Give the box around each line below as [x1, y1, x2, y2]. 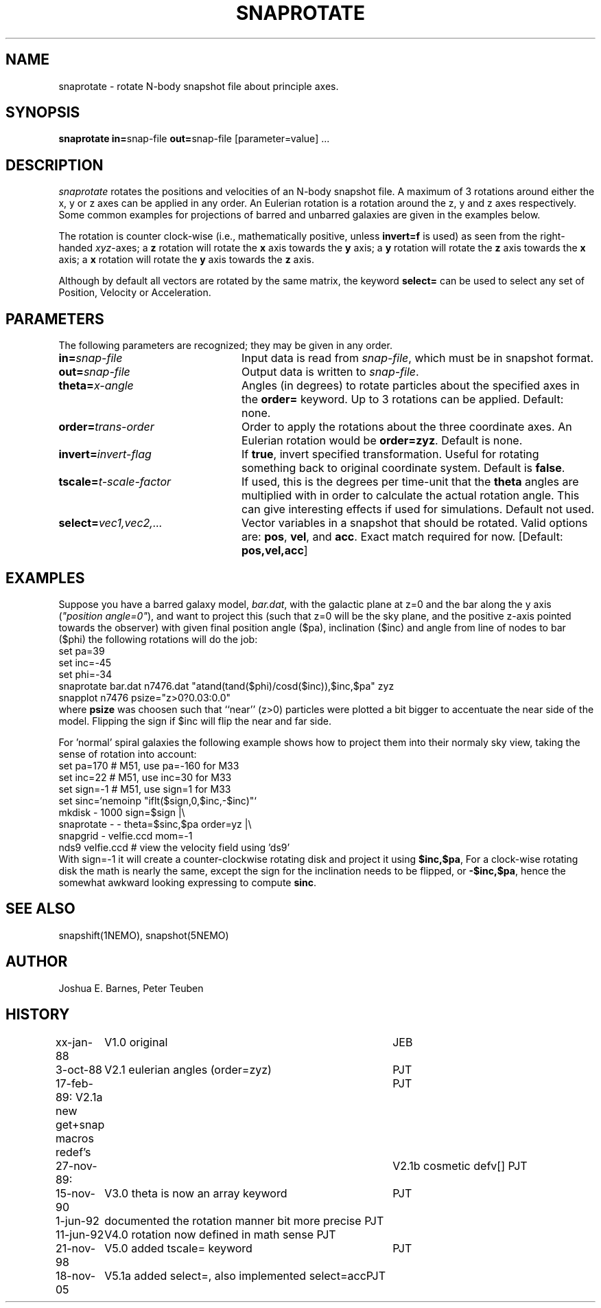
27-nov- [55, 1158, 97, 1173]
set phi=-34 [58, 668, 112, 680]
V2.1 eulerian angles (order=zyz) [104, 1062, 272, 1076]
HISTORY [5, 1006, 70, 1024]
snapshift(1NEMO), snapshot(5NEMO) [58, 929, 229, 941]
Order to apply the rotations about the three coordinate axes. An [241, 420, 572, 434]
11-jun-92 [55, 1227, 104, 1241]
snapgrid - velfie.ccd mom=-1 [58, 829, 193, 842]
